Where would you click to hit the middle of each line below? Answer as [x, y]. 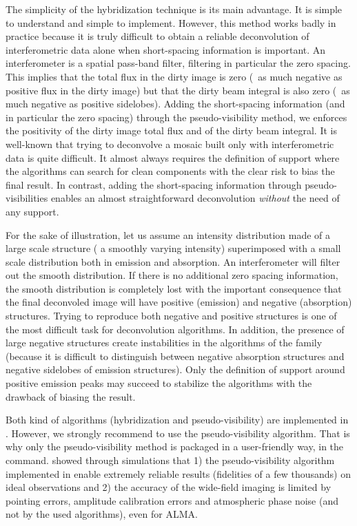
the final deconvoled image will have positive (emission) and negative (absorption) [179, 302]
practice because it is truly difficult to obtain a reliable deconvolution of [157, 36]
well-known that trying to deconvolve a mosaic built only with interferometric [170, 144]
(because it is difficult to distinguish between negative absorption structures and [175, 356]
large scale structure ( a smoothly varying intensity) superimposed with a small [173, 248]
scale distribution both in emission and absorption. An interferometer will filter [173, 261]
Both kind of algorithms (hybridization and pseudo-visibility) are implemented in [177, 420]
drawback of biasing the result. [71, 396]
